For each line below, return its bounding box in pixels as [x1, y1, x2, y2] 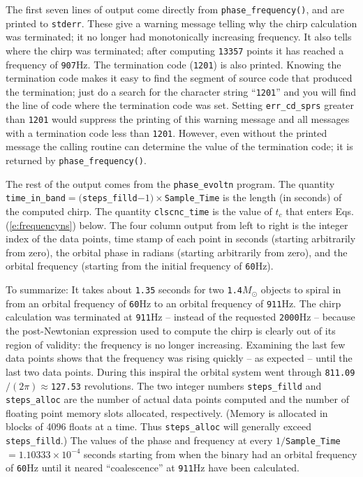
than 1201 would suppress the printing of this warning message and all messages [6, 112, 350, 126]
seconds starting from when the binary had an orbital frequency [84, 446, 357, 461]
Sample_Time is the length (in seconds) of [164, 190, 342, 205]
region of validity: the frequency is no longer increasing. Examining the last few [6, 337, 346, 351]
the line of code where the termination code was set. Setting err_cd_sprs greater [6, 98, 355, 112]
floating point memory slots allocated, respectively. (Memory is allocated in [6, 405, 328, 420]
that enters [286, 204, 332, 218]
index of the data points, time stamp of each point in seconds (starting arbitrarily [6, 231, 356, 246]
